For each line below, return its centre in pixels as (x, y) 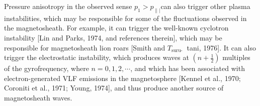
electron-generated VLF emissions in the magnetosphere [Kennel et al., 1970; (122, 78)
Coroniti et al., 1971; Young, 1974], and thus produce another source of (114, 88)
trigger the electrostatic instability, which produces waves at (97, 57)
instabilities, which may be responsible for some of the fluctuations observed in (125, 18)
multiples (236, 57)
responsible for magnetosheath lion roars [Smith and (85, 47)
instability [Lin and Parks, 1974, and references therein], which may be (113, 37)
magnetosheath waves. (38, 97)
